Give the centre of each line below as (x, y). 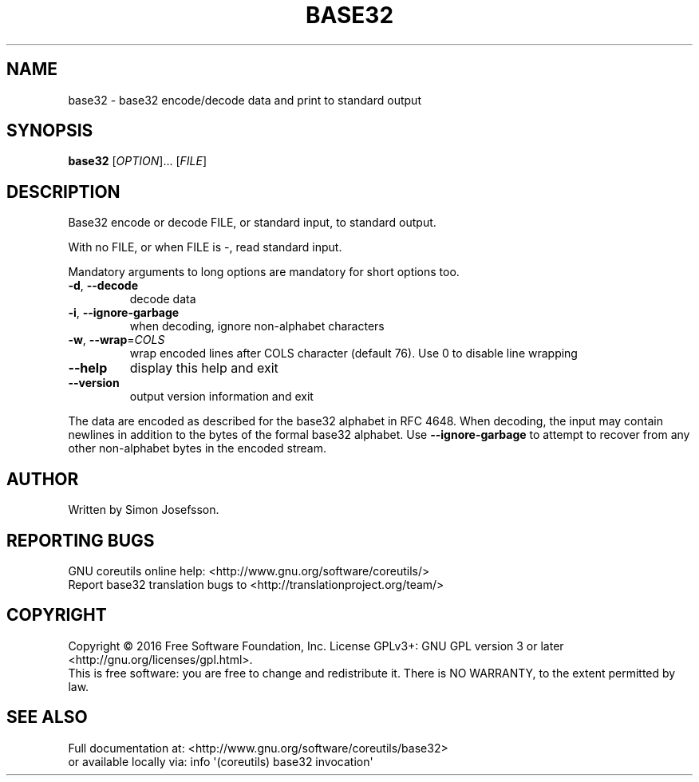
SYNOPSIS (50, 131)
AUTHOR (43, 479)
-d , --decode (103, 286)
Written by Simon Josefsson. (144, 510)
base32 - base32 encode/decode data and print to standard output (245, 100)
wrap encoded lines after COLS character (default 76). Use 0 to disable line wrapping (353, 353)
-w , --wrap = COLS (116, 340)
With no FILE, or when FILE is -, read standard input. (205, 247)
